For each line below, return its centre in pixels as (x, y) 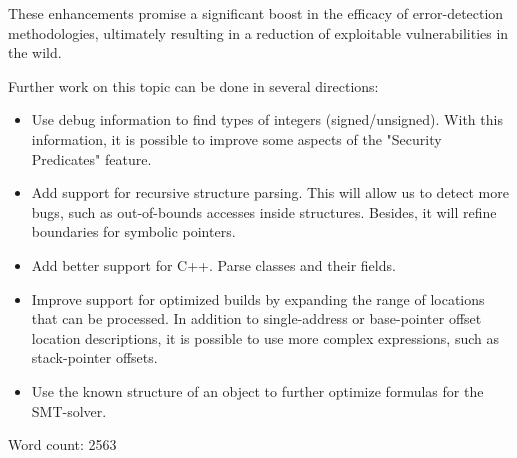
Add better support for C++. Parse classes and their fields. (213, 264)
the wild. (35, 52)
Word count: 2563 (62, 444)
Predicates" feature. (91, 158)
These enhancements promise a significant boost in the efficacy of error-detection (256, 13)
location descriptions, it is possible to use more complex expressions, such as (265, 337)
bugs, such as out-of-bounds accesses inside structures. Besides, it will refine (264, 211)
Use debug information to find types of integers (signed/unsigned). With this (267, 119)
